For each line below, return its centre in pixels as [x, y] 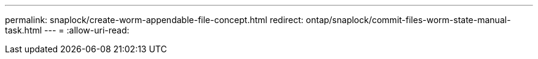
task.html [24, 30]
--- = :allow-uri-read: [87, 30]
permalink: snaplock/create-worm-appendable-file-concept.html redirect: [154, 20]
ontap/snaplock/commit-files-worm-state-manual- [408, 20]
